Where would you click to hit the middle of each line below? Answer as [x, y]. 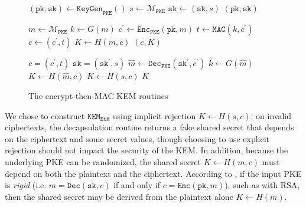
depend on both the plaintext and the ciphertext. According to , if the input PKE [153, 173]
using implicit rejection [154, 115]
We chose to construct [45, 115]
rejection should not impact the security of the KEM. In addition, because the [147, 150]
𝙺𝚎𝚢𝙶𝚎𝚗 [89, 9]
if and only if [137, 185]
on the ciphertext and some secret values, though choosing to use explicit [137, 138]
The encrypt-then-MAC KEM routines [98, 96]
